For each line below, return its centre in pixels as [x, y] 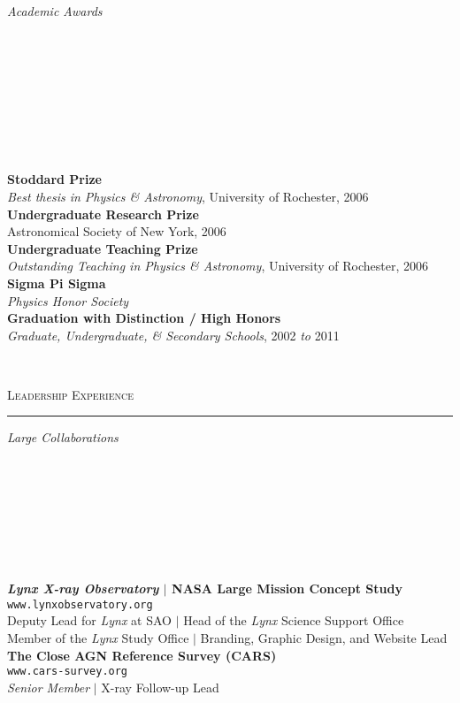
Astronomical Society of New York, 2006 [117, 231]
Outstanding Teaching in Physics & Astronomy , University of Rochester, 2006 [218, 266]
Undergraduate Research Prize [103, 214]
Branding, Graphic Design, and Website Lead [324, 638]
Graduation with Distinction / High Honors [144, 318]
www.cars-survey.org [68, 672]
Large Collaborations [63, 437]
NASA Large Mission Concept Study [287, 588]
